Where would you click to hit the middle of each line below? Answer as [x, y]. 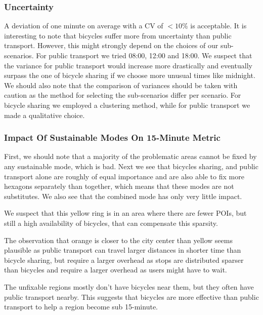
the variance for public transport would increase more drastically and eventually [128, 65]
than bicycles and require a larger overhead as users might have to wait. [116, 270]
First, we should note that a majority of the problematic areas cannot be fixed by [130, 156]
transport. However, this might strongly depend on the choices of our [111, 45]
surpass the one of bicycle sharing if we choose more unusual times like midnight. [130, 75]
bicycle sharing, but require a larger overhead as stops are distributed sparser [124, 260]
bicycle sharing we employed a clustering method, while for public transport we [127, 105]
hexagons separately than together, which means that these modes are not [119, 186]
